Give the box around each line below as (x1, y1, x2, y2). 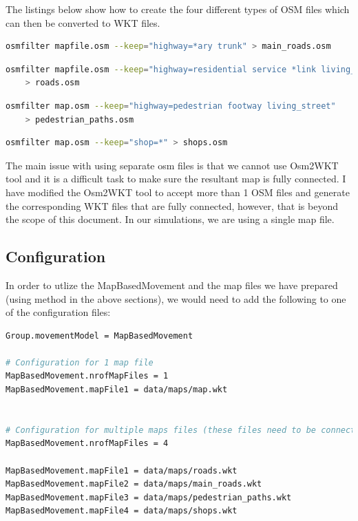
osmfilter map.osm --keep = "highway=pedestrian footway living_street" (6, 100, 336, 111)
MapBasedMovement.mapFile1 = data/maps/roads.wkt (6, 465, 238, 476)
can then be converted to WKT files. (6, 15, 160, 30)
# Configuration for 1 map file (6, 357, 154, 368)
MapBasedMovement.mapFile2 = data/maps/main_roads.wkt (6, 479, 262, 489)
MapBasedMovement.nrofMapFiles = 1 (6, 371, 169, 381)
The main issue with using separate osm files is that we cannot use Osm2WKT (6, 158, 339, 172)
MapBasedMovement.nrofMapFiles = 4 (6, 438, 169, 449)
